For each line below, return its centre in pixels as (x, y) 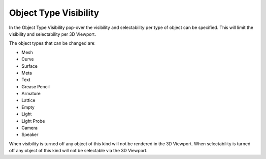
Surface (30, 66)
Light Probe (33, 121)
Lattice (28, 100)
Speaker (30, 134)
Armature (31, 94)
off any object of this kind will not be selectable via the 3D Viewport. (78, 151)
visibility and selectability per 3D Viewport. (52, 34)
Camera (30, 128)
